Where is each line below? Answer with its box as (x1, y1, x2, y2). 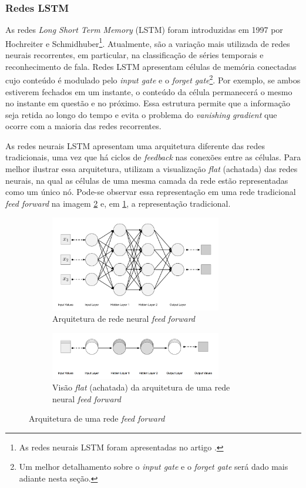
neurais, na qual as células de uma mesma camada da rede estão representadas (5, 174, 288, 186)
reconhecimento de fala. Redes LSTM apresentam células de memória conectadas (5, 60, 297, 72)
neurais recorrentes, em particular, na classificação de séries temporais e (5, 49, 264, 61)
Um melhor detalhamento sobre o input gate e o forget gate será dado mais (19, 460, 288, 473)
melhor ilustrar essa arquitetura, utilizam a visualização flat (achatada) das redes (5, 163, 298, 175)
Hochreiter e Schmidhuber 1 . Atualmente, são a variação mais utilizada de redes (5, 35, 290, 49)
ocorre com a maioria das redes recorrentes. (5, 120, 162, 132)
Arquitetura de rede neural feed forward (52, 312, 196, 325)
